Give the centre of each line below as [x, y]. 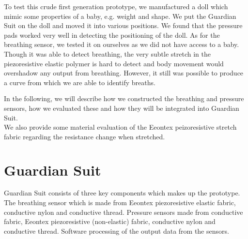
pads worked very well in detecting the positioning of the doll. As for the [112, 35]
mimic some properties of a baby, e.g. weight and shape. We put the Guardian [120, 16]
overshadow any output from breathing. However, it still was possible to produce [124, 73]
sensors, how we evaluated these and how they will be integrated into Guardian [122, 108]
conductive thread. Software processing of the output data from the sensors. [116, 231]
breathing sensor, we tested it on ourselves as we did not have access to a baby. [122, 44]
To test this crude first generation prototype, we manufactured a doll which [116, 6]
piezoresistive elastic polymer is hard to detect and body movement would [114, 63]
